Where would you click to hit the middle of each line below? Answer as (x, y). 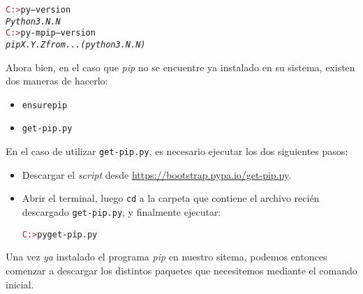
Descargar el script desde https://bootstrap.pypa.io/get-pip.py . (157, 174)
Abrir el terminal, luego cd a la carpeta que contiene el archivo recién (171, 198)
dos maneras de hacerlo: (57, 81)
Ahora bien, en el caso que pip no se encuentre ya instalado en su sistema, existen (180, 67)
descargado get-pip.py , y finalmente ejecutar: (121, 212)
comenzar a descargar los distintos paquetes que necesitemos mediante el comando (181, 270)
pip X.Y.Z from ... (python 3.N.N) (76, 44)
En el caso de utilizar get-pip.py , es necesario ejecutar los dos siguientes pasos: (177, 151)
